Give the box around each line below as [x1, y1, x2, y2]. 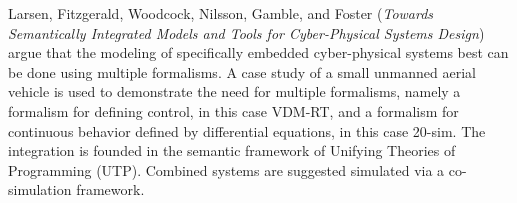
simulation [8, 179, 72, 200]
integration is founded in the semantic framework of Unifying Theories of [8, 140, 456, 161]
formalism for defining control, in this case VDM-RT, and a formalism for [8, 100, 459, 121]
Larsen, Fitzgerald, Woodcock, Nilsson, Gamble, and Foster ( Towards [8, 3, 434, 23]
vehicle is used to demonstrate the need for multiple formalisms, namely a [8, 81, 461, 102]
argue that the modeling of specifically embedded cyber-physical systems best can [8, 42, 509, 63]
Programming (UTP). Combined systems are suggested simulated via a [8, 159, 445, 180]
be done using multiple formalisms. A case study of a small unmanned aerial [8, 61, 476, 82]
